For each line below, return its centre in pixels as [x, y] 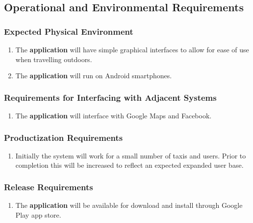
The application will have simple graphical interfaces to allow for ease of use [132, 49]
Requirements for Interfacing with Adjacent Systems [110, 97]
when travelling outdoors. [54, 59]
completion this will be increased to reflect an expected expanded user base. [129, 165]
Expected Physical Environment [69, 31]
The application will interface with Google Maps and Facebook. [114, 115]
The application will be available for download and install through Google [129, 205]
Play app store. [38, 214]
